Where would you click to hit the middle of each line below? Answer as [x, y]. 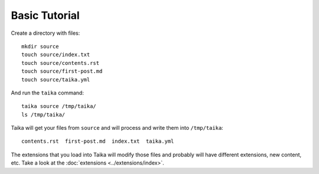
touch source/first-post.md [62, 71]
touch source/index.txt [56, 55]
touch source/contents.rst [61, 63]
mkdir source [40, 46]
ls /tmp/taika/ [43, 114]
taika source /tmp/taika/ [59, 106]
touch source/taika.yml [56, 79]
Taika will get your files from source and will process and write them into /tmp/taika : [117, 128]
